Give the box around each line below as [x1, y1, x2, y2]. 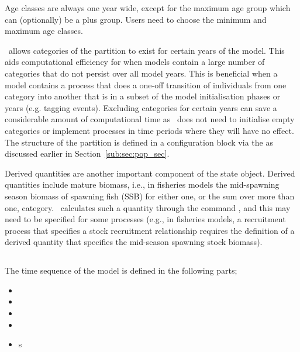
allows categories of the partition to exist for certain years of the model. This [8, 44, 285, 56]
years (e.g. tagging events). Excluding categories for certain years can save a [5, 101, 277, 113]
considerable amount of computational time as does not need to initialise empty [5, 113, 295, 125]
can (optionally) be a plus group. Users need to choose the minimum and [5, 13, 267, 25]
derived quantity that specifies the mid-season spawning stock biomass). [5, 236, 263, 248]
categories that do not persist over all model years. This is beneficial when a [5, 67, 278, 79]
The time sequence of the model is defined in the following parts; [5, 264, 237, 277]
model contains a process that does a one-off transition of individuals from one [5, 78, 287, 91]
